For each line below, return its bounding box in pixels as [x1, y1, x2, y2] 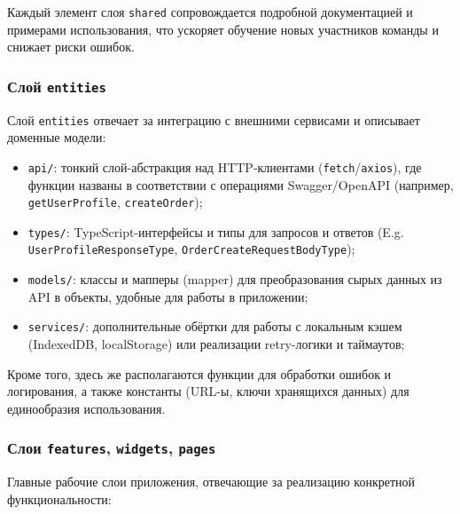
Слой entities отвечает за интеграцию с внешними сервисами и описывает [7, 110, 420, 129]
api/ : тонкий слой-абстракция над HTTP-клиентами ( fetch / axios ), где [27, 157, 422, 176]
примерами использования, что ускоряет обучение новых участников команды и [7, 20, 439, 38]
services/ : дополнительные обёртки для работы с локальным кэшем [27, 317, 402, 336]
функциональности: [7, 489, 112, 508]
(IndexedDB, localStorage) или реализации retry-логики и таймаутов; [27, 335, 405, 352]
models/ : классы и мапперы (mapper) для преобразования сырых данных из [27, 270, 442, 289]
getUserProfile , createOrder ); [27, 193, 203, 211]
